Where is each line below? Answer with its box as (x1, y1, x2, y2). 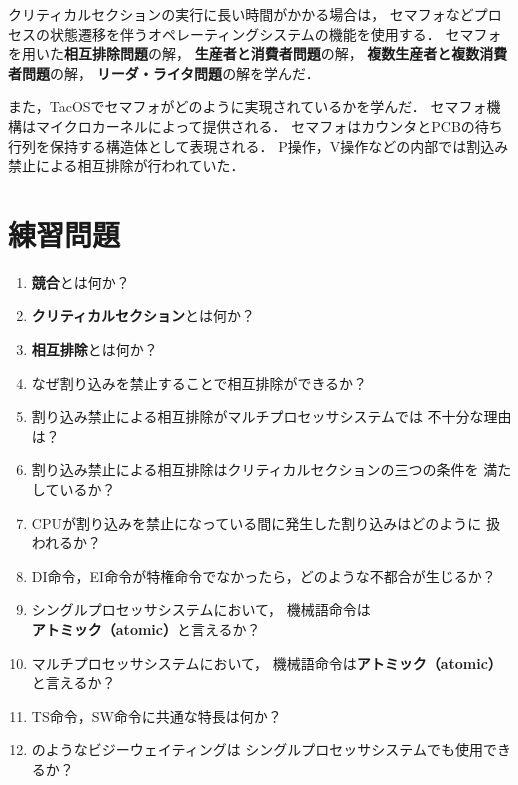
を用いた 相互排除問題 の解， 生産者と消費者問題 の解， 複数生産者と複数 (8, 43, 480, 64)
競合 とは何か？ (31, 271, 130, 292)
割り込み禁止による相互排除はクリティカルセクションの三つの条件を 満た (31, 459, 512, 480)
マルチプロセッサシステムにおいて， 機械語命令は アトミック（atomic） (31, 652, 502, 673)
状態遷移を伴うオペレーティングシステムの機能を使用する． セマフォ (49, 23, 502, 44)
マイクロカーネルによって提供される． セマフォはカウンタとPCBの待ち (35, 115, 503, 136)
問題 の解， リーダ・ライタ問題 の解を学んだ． (21, 62, 320, 83)
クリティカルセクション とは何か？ (31, 305, 255, 326)
